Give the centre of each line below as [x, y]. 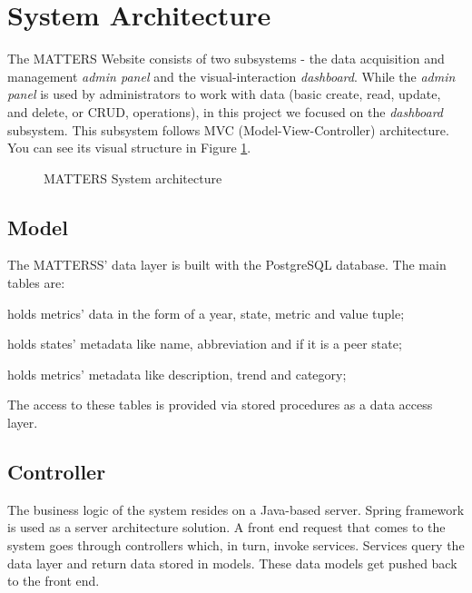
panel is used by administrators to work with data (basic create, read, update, [224, 94]
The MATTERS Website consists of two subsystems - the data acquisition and [226, 59]
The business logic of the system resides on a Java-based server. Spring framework [236, 509]
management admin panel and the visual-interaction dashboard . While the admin [231, 76]
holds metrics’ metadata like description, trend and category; [177, 374]
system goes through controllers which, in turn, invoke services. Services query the [236, 545]
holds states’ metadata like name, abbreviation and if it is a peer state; [205, 344]
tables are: [36, 283]
